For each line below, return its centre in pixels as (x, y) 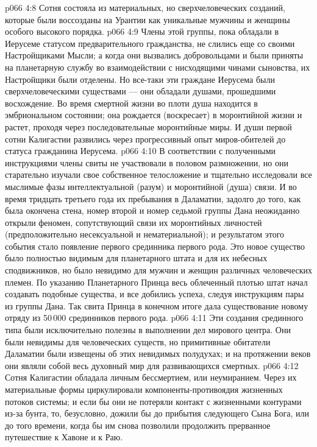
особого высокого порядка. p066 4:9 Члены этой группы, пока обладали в (142, 31)
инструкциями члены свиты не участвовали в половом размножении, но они (147, 162)
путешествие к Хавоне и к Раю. (64, 437)
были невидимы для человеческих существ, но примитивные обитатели (138, 341)
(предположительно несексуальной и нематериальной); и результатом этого (145, 234)
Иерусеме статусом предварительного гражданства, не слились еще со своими (150, 43)
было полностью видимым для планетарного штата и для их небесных (136, 258)
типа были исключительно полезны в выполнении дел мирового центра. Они (148, 330)
